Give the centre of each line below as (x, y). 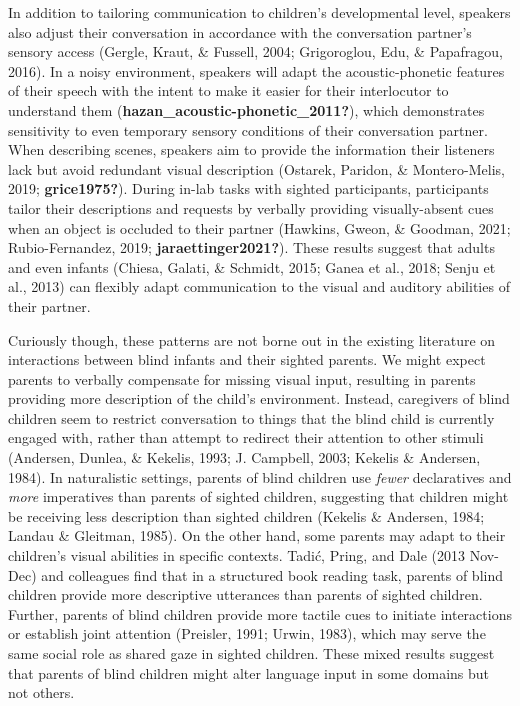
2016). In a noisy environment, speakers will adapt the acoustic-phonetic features (256, 70)
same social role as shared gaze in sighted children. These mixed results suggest (251, 653)
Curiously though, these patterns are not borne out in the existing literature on (252, 339)
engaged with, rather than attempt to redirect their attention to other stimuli (246, 437)
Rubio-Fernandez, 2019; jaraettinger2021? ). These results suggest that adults (251, 247)
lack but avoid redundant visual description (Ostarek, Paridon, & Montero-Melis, (256, 168)
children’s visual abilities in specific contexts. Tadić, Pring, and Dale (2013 (237, 555)
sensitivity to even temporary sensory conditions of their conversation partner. (248, 129)
